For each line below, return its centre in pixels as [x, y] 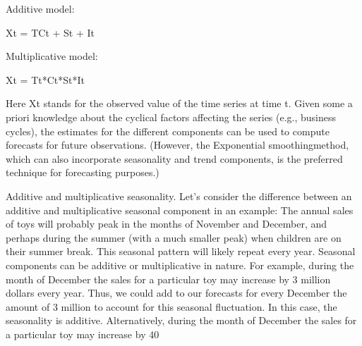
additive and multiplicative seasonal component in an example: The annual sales [180, 210]
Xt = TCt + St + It [50, 32]
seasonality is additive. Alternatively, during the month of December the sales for [181, 320]
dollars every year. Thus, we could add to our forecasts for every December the [176, 293]
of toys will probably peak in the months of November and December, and [167, 224]
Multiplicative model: [52, 56]
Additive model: [40, 8]
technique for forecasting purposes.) [83, 172]
